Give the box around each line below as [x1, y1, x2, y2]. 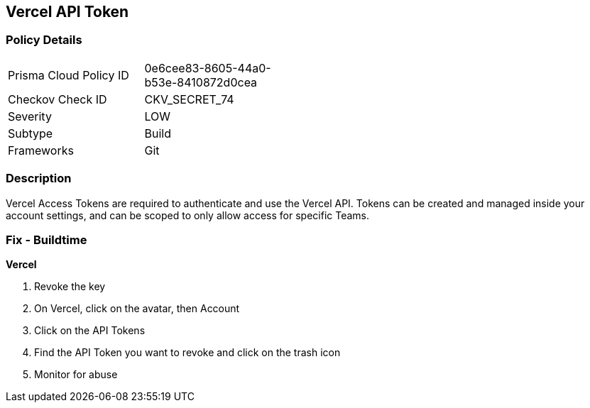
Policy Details [6, 33, 82, 48]
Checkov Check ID [8, 92, 107, 106]
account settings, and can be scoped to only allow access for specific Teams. [6, 209, 369, 221]
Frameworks [8, 143, 74, 158]
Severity [8, 109, 52, 123]
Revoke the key [34, 280, 106, 293]
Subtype [8, 126, 53, 140]
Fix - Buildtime [6, 232, 87, 247]
